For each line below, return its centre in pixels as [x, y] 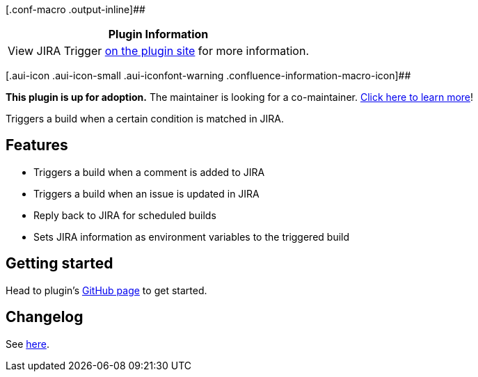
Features [37, 145]
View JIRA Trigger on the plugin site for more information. [159, 51]
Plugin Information [158, 34]
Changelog [45, 317]
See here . [27, 344]
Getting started [59, 264]
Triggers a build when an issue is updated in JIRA [146, 193]
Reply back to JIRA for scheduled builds [125, 215]
